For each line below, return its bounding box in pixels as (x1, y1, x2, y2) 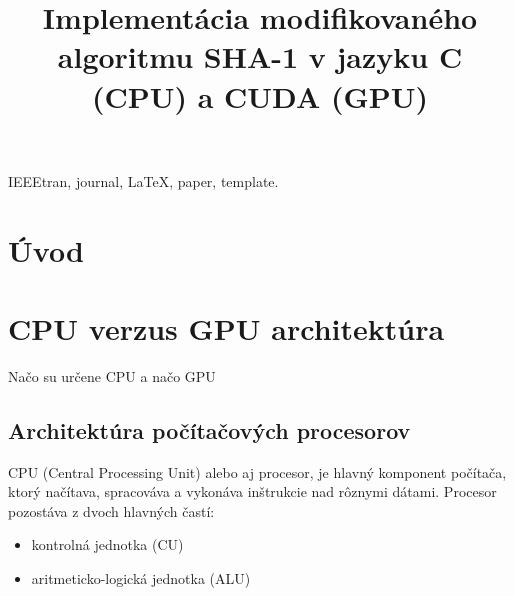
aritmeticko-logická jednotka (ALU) (31, 568, 251, 589)
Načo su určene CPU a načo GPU (8, 365, 216, 386)
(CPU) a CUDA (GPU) (91, 75, 429, 116)
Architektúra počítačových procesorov (8, 414, 411, 445)
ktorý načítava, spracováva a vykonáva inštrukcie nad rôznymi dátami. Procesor (8, 481, 497, 502)
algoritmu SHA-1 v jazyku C (57, 36, 463, 77)
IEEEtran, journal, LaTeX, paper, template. (8, 170, 279, 191)
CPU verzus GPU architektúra (8, 307, 445, 348)
